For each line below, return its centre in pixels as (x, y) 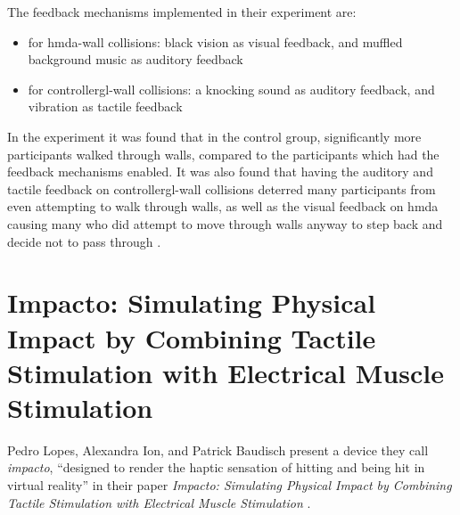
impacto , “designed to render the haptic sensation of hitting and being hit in (216, 467)
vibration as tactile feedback (105, 106)
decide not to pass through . (84, 241)
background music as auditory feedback (136, 59)
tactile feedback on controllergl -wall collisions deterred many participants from (222, 188)
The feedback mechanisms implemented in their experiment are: (182, 12)
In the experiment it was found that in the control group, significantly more (214, 136)
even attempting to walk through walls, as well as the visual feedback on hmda (223, 206)
